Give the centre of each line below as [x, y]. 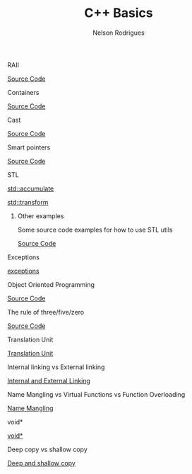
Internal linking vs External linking [56, 367]
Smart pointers [29, 147]
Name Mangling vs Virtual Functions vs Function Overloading [96, 394]
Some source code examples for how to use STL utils [95, 230]
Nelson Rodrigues [119, 33]
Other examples [41, 216]
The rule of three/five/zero [46, 312]
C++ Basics [119, 13]
